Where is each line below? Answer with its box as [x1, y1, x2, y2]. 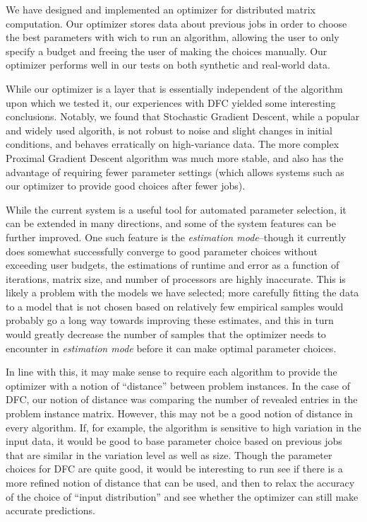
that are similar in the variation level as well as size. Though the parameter [6, 447, 332, 462]
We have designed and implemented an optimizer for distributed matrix [6, 2, 315, 16]
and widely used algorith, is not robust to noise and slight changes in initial [6, 122, 332, 137]
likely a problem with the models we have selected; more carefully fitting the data [6, 285, 359, 300]
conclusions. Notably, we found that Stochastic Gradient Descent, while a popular [6, 109, 360, 124]
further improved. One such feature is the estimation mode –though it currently [6, 229, 347, 244]
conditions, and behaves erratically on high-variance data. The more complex [6, 137, 339, 151]
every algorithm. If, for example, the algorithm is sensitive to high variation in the [6, 419, 361, 434]
